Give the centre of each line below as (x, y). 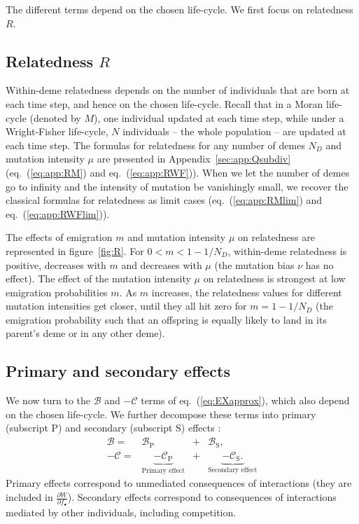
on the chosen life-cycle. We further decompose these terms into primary (161, 414)
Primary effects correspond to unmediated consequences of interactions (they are (179, 483)
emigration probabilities (57, 292)
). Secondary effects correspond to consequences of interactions (202, 497)
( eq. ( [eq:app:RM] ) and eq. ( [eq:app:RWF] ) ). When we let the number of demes (178, 172)
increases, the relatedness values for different (247, 292)
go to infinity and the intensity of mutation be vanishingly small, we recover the (177, 186)
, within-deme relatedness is (287, 250)
